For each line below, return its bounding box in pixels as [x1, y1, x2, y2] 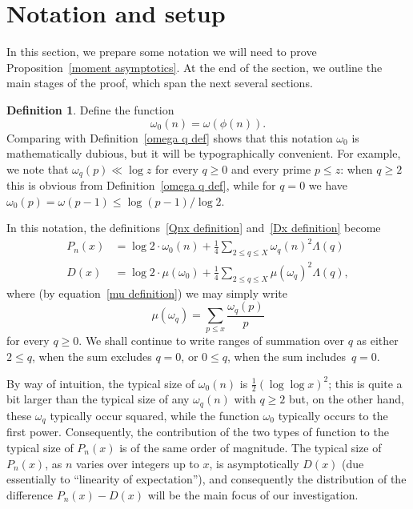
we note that [6, 160, 69, 177]
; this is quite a [328, 375, 403, 391]
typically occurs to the [278, 407, 388, 423]
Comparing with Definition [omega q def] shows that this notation [6, 129, 333, 146]
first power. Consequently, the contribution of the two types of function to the [6, 423, 389, 440]
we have [308, 177, 347, 194]
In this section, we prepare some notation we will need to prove [6, 43, 317, 60]
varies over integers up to [75, 455, 199, 471]
